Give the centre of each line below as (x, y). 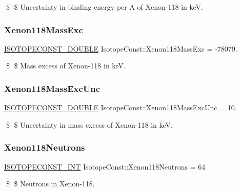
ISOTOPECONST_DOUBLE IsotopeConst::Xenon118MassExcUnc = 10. (120, 108)
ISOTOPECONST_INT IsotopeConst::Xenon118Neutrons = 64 (105, 166)
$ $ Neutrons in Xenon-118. (50, 184)
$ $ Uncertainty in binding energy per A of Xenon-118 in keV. (104, 7)
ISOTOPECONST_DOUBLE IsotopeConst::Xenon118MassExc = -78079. (121, 48)
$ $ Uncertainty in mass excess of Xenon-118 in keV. (89, 124)
